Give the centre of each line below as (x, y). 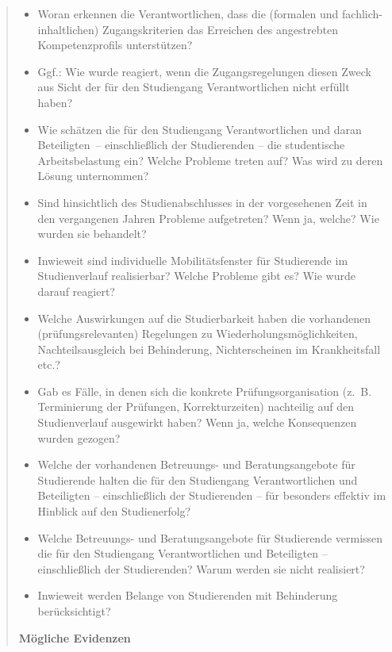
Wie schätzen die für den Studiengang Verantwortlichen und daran (200, 129)
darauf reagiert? (76, 291)
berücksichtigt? (74, 611)
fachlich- (362, 13)
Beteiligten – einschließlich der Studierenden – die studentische (191, 145)
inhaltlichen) (68, 29)
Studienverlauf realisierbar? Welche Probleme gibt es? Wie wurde (196, 276)
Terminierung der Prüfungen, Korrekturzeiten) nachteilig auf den (196, 407)
